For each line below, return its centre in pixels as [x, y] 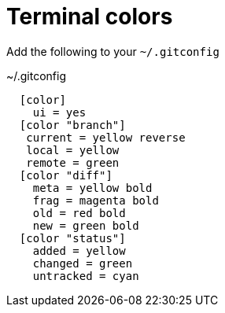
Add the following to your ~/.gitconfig [113, 51]
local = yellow [73, 150]
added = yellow [79, 250]
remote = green [73, 162]
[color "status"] [72, 238]
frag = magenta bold [96, 200]
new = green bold [86, 225]
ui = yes [59, 112]
